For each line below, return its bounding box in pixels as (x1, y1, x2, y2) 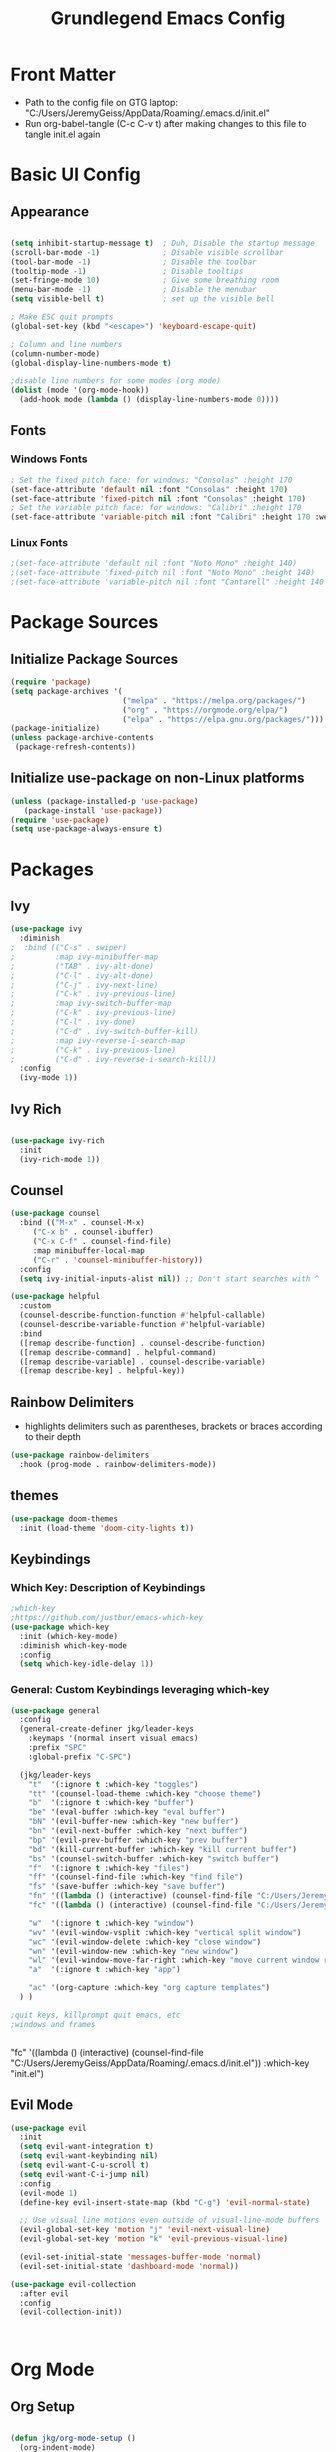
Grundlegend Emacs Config (50, 7, 286, 30)
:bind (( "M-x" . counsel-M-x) (19, 1218, 145, 1228)
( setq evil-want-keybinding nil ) (19, 2151, 159, 2161)
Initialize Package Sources (10, 650, 179, 667)
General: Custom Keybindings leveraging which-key (10, 1683, 270, 1697)
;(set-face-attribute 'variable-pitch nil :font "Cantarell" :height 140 (10, 577, 325, 587)
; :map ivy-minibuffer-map (10, 952, 159, 962)
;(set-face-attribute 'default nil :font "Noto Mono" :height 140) (10, 558, 298, 569)
